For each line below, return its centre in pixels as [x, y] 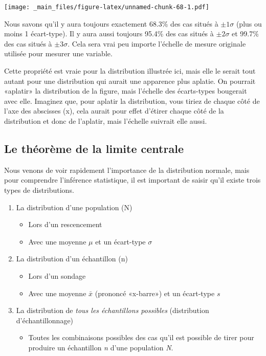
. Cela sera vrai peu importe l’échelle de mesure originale [157, 43]
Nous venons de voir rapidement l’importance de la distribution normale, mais [127, 170]
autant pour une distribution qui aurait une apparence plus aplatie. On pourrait [130, 81]
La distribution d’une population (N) [74, 207]
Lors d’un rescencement [65, 224]
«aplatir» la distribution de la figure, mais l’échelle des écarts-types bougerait [126, 91]
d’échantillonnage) [45, 320]
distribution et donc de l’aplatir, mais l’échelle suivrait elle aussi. [106, 121]
